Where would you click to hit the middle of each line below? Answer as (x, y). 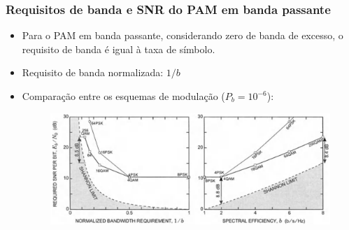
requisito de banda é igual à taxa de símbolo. (119, 49)
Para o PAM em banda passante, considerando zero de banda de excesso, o (183, 35)
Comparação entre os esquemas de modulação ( (123, 96)
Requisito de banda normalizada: (93, 72)
